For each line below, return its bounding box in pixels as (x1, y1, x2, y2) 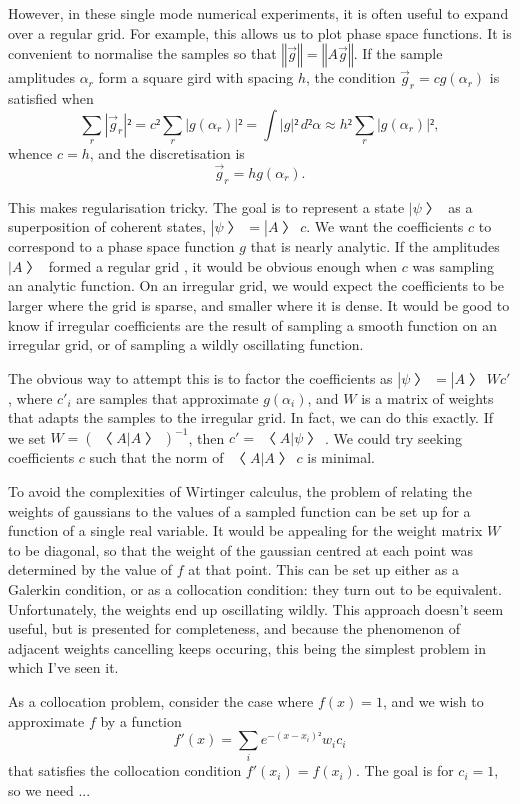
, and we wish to (382, 690, 484, 711)
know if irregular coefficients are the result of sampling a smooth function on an (8, 314, 497, 335)
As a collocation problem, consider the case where (8, 690, 314, 711)
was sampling (412, 255, 494, 276)
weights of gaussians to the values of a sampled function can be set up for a (8, 500, 471, 521)
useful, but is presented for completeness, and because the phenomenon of (8, 618, 461, 639)
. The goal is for (355, 760, 454, 781)
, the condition (305, 67, 396, 88)
